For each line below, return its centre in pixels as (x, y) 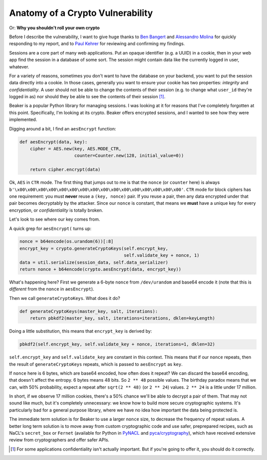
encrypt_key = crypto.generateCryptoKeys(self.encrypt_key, (94, 248)
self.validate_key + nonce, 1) (162, 256)
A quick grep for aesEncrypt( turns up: (50, 229)
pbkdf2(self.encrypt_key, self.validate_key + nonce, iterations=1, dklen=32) (117, 344)
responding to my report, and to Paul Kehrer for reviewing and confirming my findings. (97, 44)
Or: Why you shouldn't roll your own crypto (54, 28)
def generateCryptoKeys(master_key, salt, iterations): (89, 311)
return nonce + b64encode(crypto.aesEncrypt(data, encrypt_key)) (100, 269)
